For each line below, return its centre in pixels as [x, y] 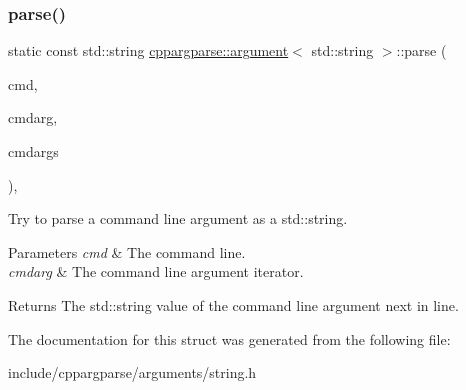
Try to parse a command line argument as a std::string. [178, 218]
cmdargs [33, 151]
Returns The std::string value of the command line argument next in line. [233, 304]
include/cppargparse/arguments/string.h [132, 372]
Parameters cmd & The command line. [127, 251]
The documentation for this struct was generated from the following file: [229, 338]
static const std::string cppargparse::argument [148, 50]
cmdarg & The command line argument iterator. [156, 271]
